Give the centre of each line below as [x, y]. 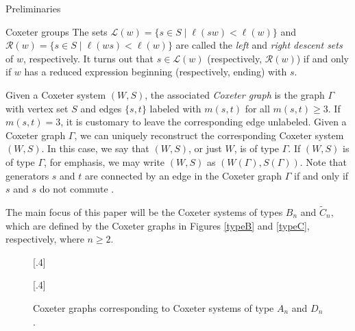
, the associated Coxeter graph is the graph [235, 94]
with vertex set [37, 108]
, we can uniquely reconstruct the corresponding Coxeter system [209, 135]
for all [257, 108]
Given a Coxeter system [56, 94]
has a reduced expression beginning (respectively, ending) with [156, 72]
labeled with [175, 108]
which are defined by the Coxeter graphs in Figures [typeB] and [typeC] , [158, 225]
